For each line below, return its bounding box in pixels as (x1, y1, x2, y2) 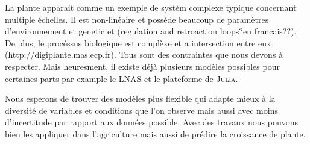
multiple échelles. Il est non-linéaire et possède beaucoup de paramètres (5, 13, 269, 25)
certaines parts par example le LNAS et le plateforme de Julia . (5, 72, 238, 84)
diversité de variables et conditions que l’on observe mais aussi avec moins (5, 104, 278, 116)
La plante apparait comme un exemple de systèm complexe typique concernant (5, 1, 297, 13)
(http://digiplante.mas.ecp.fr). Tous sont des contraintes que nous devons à (5, 48, 283, 61)
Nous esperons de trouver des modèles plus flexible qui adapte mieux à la (5, 92, 276, 105)
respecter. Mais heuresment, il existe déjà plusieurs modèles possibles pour (5, 60, 280, 72)
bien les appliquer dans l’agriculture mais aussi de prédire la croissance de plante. (5, 127, 306, 140)
